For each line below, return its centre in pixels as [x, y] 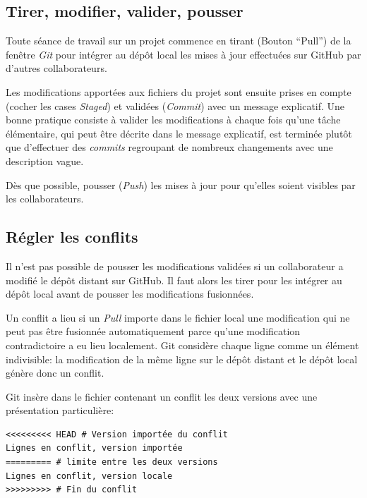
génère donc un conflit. [55, 373]
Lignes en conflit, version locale [89, 476]
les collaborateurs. [45, 199]
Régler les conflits [72, 237]
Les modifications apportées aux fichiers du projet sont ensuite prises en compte [179, 91]
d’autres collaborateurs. [56, 68]
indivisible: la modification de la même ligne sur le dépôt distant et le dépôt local [182, 359]
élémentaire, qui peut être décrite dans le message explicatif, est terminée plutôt [179, 133]
